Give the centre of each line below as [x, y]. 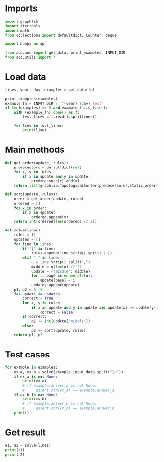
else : [28, 326]
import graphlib [21, 21]
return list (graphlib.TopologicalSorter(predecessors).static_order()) [88, 186]
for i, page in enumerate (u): [62, 276]
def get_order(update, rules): [37, 163]
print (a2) [15, 455]
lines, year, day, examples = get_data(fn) [50, 90]
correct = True [38, 298]
